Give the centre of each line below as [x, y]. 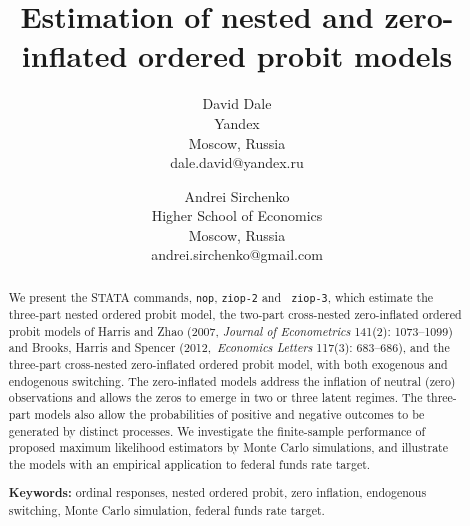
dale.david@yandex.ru [237, 162]
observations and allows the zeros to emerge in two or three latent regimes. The [215, 397]
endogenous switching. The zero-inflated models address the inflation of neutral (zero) [232, 380]
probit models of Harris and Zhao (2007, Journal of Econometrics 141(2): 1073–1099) [230, 330]
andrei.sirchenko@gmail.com [237, 254]
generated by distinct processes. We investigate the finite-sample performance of [217, 430]
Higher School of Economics [237, 215]
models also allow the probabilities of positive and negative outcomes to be [229, 413]
